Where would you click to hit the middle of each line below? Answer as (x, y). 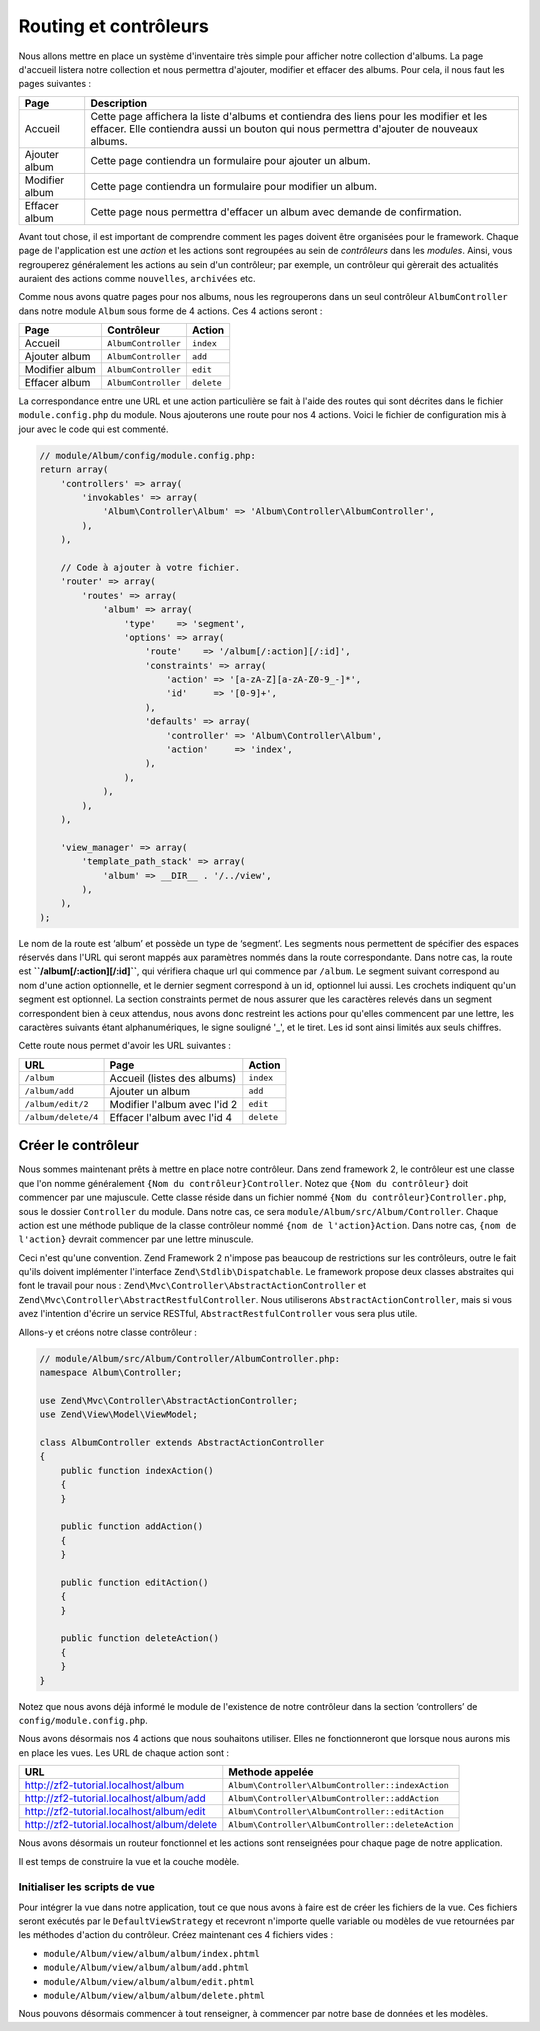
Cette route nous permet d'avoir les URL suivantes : (125, 1046)
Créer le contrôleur (79, 1145)
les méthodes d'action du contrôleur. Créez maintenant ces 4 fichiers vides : (176, 1935)
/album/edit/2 (56, 1104)
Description (119, 103)
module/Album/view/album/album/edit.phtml (149, 1981)
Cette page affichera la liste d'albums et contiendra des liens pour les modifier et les (289, 116)
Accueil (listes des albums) (173, 1078)
